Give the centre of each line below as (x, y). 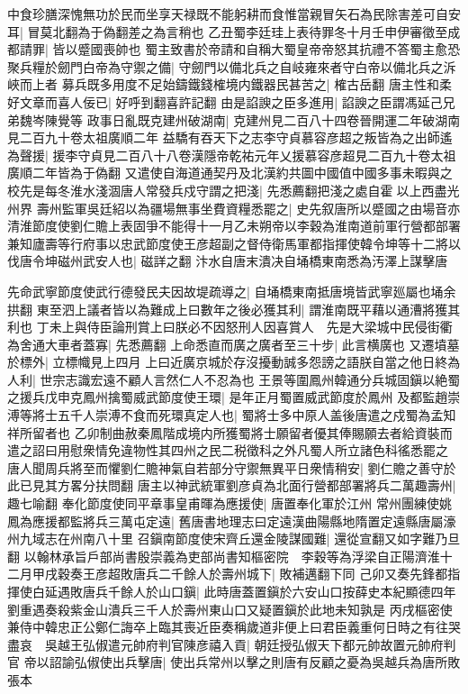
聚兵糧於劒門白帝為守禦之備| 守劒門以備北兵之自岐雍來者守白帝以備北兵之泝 (232, 66)
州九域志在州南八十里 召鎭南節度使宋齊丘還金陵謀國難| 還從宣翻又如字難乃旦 (234, 539)
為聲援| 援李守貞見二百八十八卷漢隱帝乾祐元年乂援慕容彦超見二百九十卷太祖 (232, 155)
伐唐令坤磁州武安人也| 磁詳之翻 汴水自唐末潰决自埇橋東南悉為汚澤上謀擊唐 (228, 261)
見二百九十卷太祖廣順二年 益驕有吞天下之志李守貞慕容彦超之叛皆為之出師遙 (230, 137)
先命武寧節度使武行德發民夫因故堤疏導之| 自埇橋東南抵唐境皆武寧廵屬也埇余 (232, 291)
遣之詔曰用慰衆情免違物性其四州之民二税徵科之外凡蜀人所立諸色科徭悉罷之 (228, 450)
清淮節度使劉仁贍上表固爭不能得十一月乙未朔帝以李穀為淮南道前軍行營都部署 (234, 226)
